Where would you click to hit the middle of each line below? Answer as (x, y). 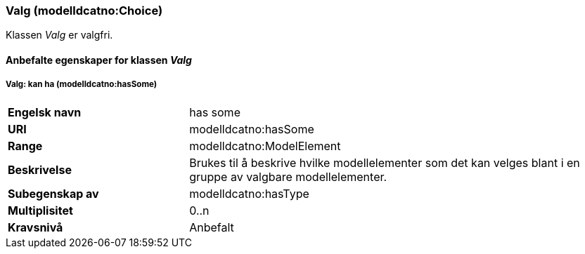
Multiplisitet (40, 210)
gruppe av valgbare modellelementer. (288, 176)
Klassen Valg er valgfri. (59, 35)
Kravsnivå (36, 227)
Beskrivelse (40, 169)
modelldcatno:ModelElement (265, 146)
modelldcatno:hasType (249, 193)
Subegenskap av (53, 193)
